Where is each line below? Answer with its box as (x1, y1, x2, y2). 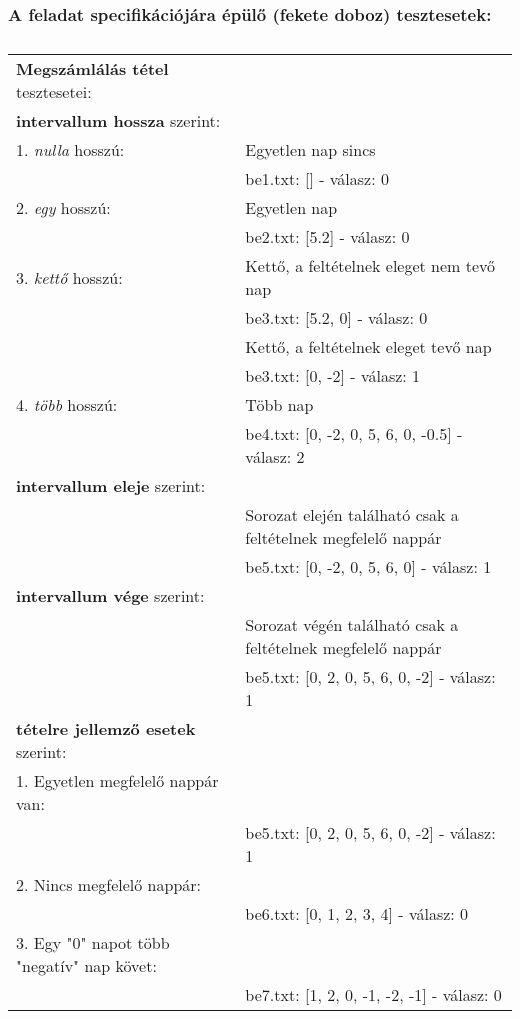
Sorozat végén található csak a (245, 613, 459, 637)
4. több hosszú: (16, 393, 118, 417)
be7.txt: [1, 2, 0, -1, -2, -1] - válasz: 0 (245, 983, 502, 1007)
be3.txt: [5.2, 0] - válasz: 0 (245, 306, 428, 330)
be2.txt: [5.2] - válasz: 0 (245, 225, 410, 249)
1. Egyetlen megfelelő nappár (16, 769, 219, 793)
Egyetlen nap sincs (245, 138, 376, 162)
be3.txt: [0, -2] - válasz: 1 (245, 364, 421, 388)
